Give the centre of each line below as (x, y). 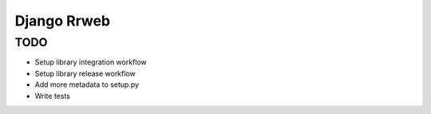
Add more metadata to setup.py (87, 85)
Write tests (53, 96)
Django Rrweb (63, 21)
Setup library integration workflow (91, 62)
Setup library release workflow (85, 73)
